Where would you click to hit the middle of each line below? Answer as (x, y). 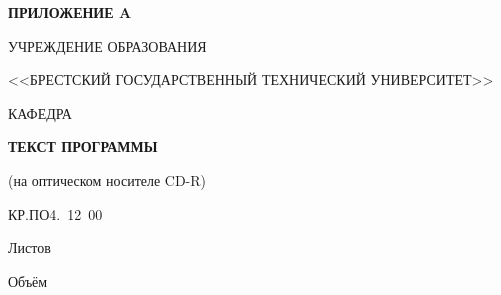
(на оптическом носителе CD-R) (107, 179)
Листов (29, 247)
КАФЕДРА (40, 112)
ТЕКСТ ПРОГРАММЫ (83, 146)
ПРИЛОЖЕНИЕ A (70, 12)
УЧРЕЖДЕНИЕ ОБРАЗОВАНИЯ (107, 45)
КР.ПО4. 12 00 (55, 213)
